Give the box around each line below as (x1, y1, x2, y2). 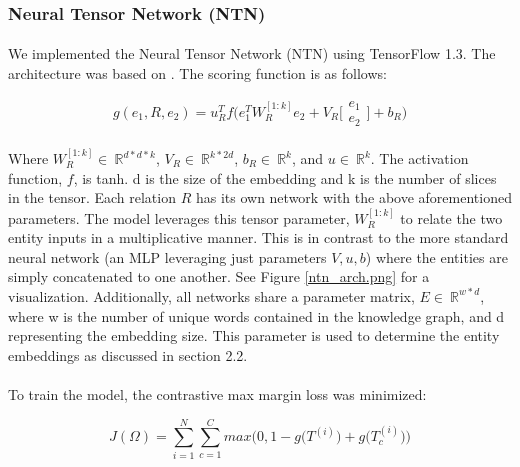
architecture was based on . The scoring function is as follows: (8, 63, 387, 84)
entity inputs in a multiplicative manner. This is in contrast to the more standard (8, 227, 509, 248)
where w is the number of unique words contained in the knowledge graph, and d (8, 305, 505, 326)
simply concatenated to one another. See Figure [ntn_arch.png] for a (8, 266, 430, 287)
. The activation (370, 148, 469, 168)
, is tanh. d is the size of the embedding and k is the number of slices (73, 167, 497, 188)
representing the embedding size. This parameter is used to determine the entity (8, 325, 500, 346)
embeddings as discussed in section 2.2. (8, 344, 248, 365)
